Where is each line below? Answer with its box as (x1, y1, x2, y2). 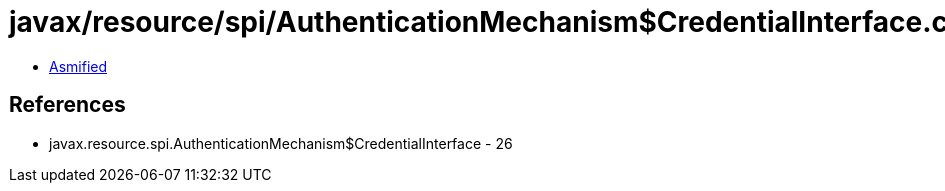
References (9, 92, 126, 118)
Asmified (49, 57, 108, 75)
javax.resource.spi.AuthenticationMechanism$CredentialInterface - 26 (49, 134, 513, 152)
